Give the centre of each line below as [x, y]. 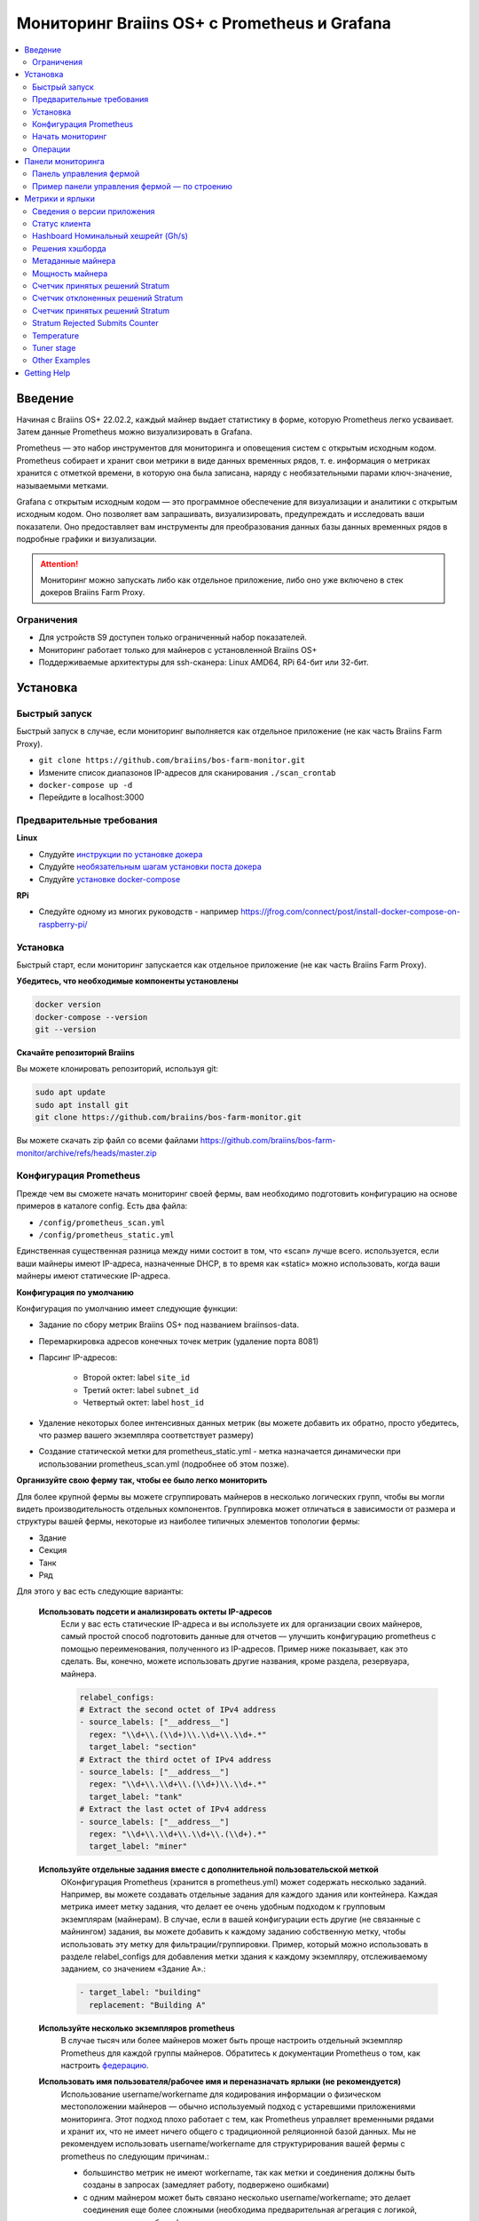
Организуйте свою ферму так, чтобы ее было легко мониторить [142, 1480]
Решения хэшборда [69, 248]
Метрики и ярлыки [59, 199]
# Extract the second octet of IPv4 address [178, 1710]
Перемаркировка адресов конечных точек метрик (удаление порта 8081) [179, 1341]
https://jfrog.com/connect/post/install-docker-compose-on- [350, 911]
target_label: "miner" [138, 1847]
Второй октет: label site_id [137, 1378]
